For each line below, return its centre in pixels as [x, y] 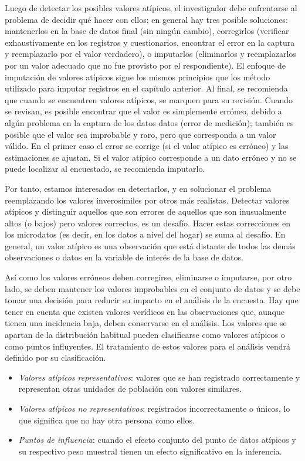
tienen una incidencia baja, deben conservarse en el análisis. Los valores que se [146, 323]
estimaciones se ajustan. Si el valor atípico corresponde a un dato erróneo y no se [151, 157]
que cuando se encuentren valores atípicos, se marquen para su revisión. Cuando [149, 99]
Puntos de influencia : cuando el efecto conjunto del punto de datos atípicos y [157, 440]
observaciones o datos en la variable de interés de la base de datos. [124, 257]
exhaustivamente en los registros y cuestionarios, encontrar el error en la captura [150, 42]
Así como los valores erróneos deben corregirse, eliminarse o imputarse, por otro [148, 277]
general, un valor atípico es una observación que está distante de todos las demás [150, 245]
